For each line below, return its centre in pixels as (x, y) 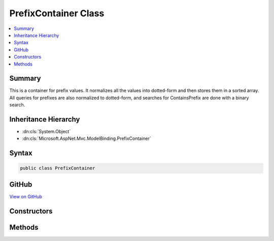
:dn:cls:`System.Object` (46, 132)
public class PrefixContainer (58, 168)
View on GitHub (26, 196)
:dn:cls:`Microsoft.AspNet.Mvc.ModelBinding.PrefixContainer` (87, 139)
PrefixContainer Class (57, 13)
